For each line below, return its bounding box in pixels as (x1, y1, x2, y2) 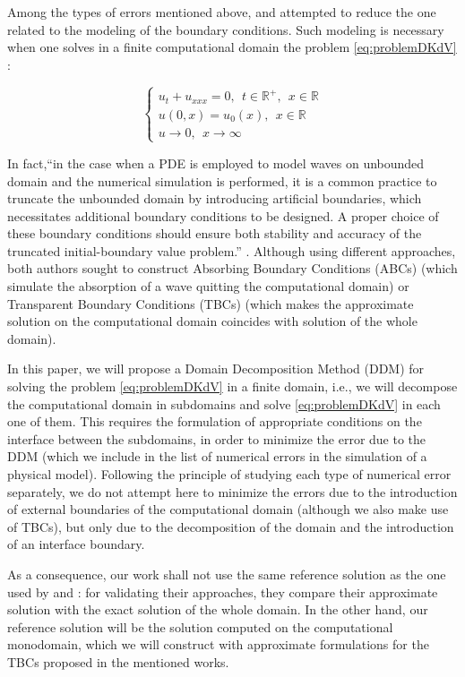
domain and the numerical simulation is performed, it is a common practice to (7, 171, 437, 190)
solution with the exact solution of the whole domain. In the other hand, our (7, 600, 428, 619)
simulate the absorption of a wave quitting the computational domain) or (7, 277, 409, 296)
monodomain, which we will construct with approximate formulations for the (7, 635, 429, 654)
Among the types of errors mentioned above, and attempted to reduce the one (7, 3, 436, 21)
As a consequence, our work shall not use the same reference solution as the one (7, 564, 446, 583)
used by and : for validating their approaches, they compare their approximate (7, 582, 438, 601)
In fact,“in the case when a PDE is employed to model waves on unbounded (7, 153, 425, 172)
